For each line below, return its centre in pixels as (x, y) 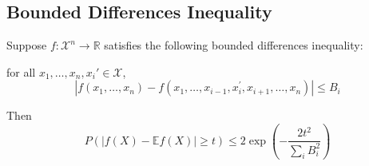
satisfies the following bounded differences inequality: (234, 45)
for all (21, 71)
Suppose (27, 45)
